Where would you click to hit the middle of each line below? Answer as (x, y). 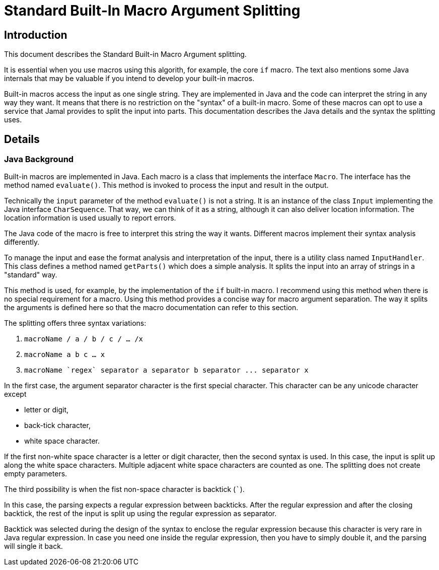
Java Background (39, 159)
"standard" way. (31, 275)
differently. (22, 242)
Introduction (36, 35)
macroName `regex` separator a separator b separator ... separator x (166, 370)
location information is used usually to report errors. (90, 218)
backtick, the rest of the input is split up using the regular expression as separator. (140, 514)
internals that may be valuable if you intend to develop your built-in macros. (129, 79)
